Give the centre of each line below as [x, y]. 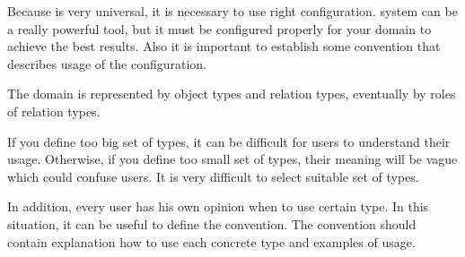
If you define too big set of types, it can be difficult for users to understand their [229, 141]
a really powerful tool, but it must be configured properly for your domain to [219, 28]
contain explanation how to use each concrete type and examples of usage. [211, 241]
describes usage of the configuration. [107, 63]
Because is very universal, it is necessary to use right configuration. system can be [232, 11]
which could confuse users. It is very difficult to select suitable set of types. [213, 176]
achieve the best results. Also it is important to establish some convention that [224, 46]
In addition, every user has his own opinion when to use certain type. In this [218, 206]
